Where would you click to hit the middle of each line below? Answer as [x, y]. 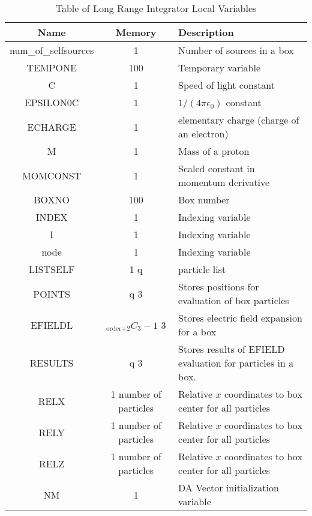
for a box [197, 331]
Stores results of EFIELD [232, 349]
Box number [204, 199]
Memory [136, 32]
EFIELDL [52, 325]
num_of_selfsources [52, 50]
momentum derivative [224, 182]
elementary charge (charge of [239, 120]
